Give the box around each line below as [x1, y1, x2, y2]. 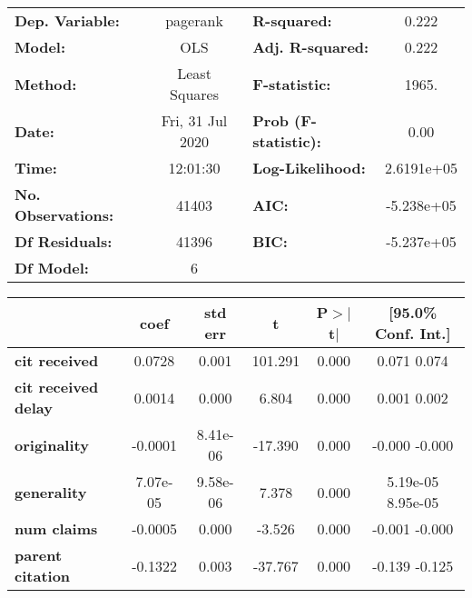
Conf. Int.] [374, 323, 451, 344]
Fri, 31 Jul [161, 110, 228, 131]
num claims [15, 518, 98, 539]
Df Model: [15, 257, 89, 278]
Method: [15, 73, 77, 95]
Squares [170, 84, 219, 105]
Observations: [15, 204, 114, 225]
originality [15, 434, 89, 455]
